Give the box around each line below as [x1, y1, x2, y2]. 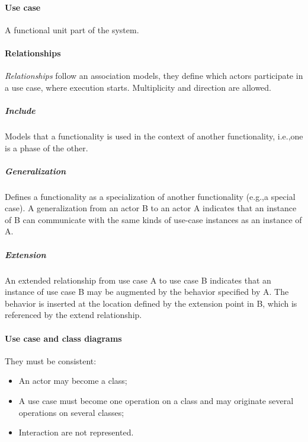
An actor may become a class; [18, 374, 127, 387]
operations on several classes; [18, 406, 124, 418]
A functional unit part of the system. [5, 23, 139, 36]
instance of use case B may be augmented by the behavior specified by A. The [5, 285, 289, 298]
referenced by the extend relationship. [5, 309, 142, 321]
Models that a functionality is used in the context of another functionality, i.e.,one [5, 129, 303, 142]
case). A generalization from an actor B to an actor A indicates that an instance [5, 202, 297, 214]
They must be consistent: [5, 354, 97, 367]
